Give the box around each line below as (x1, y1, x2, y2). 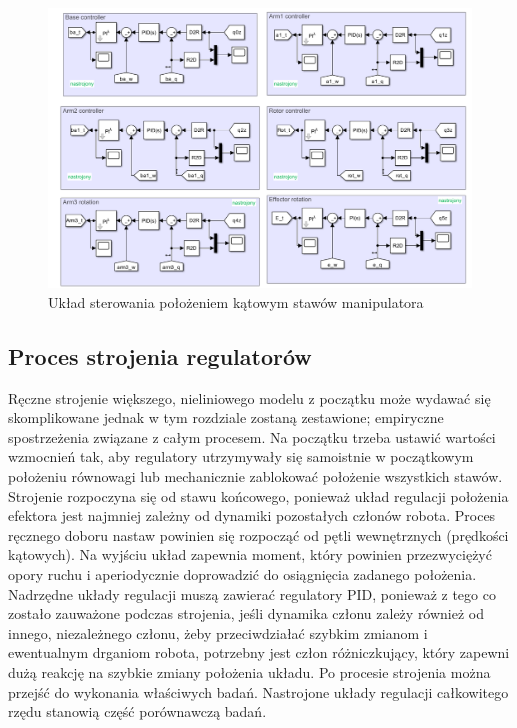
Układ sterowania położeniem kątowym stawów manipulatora (48, 291, 424, 312)
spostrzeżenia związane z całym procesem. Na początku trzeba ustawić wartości (8, 426, 496, 447)
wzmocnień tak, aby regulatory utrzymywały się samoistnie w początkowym (8, 446, 474, 467)
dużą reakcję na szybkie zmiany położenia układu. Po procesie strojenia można (8, 662, 491, 683)
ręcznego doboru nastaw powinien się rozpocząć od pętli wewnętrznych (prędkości (8, 524, 509, 545)
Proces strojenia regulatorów (8, 340, 312, 371)
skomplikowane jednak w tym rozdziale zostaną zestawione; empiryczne (8, 407, 444, 428)
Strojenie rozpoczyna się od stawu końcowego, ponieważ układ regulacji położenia (8, 485, 509, 506)
